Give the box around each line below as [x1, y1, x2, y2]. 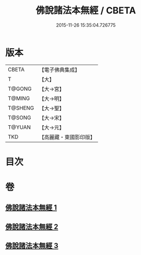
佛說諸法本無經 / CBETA [35, 5, 136, 16]
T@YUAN [8, 124, 31, 131]
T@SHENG [8, 104, 34, 111]
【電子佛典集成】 [39, 66, 80, 73]
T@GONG [8, 85, 32, 92]
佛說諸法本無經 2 [5, 222, 59, 231]
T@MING [8, 94, 30, 102]
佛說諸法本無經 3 [5, 242, 59, 250]
